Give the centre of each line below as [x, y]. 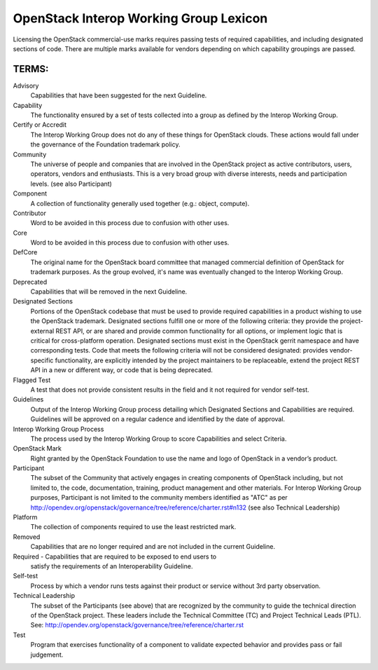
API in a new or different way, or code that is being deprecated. [121, 370]
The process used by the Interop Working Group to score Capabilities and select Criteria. [159, 439]
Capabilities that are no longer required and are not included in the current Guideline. [153, 547]
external [42, 331]
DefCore [25, 252]
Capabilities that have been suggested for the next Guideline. [119, 95]
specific [42, 360]
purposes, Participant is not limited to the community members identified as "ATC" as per [159, 498]
